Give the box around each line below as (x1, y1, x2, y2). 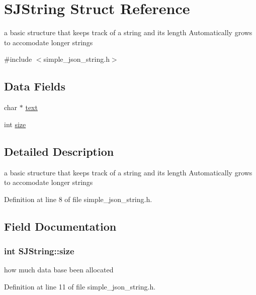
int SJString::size (4, 244, 74, 257)
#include (4, 54, 32, 64)
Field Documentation (4, 218, 117, 234)
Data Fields (4, 78, 66, 94)
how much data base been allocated (4, 264, 114, 275)
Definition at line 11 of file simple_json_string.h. (4, 281, 156, 291)
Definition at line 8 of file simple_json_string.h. (4, 193, 152, 204)
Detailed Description (4, 143, 114, 159)
